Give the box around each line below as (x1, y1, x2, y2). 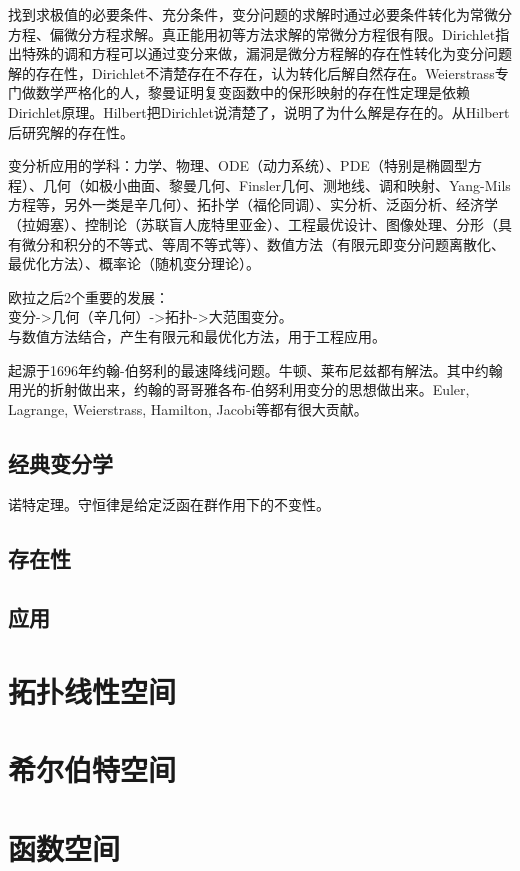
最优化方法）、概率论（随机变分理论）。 (8, 253, 260, 274)
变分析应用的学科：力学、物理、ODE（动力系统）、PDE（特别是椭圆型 (8, 155, 468, 176)
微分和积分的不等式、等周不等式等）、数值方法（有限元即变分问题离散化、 (21, 233, 505, 254)
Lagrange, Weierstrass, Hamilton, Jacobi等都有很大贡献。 (8, 398, 368, 419)
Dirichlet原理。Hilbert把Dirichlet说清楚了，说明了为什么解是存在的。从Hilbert (8, 101, 510, 122)
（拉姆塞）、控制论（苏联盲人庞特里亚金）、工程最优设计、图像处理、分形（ (8, 213, 498, 234)
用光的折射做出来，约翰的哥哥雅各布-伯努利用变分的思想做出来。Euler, (8, 379, 470, 400)
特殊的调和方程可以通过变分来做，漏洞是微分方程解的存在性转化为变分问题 (21, 43, 512, 64)
